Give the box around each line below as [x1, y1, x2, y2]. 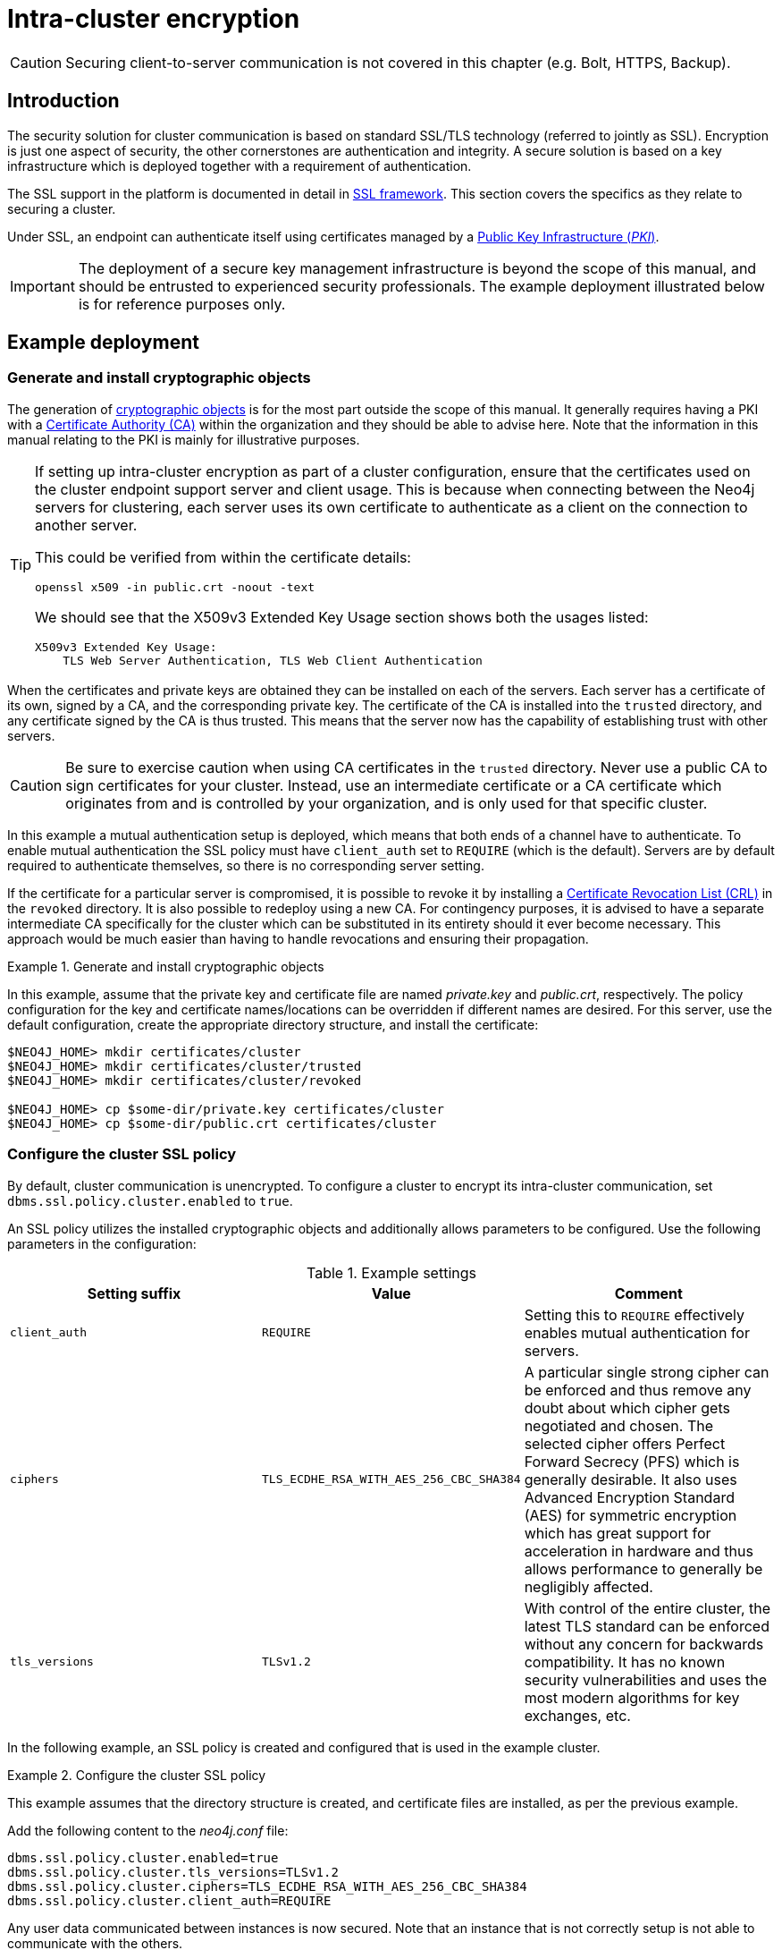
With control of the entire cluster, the [524, 1598, 771, 1617]
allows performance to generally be [524, 1559, 763, 1578]
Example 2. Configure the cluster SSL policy [7, 1767, 266, 1783]
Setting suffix [87, 1284, 181, 1302]
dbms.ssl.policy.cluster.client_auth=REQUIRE [7, 1893, 332, 1908]
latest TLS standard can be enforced [524, 1616, 769, 1635]
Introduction [7, 89, 120, 113]
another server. [35, 515, 138, 534]
